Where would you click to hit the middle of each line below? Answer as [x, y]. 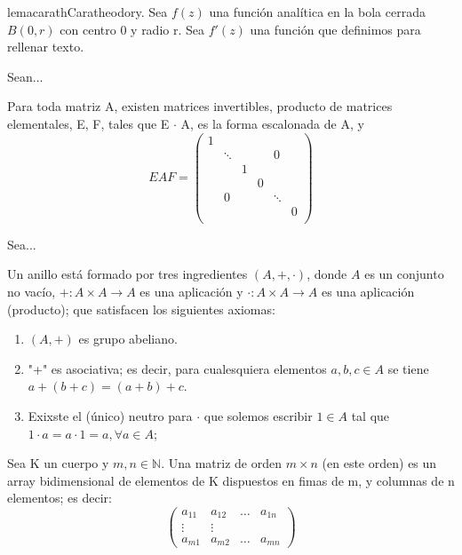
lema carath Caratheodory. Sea [88, 12]
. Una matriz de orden [221, 463]
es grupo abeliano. [128, 339]
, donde [327, 274]
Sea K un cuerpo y [58, 463]
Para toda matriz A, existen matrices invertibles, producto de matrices [200, 106]
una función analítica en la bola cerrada [317, 12]
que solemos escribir [258, 416]
